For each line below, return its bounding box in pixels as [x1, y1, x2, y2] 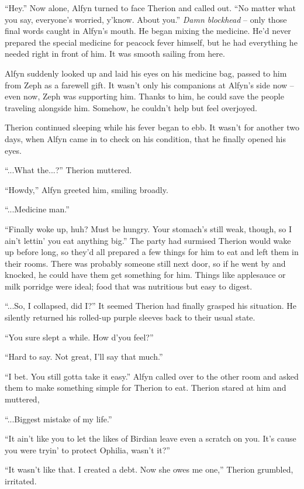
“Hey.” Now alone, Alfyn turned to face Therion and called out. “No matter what [5, 2, 296, 13]
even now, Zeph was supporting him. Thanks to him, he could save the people [5, 90, 284, 102]
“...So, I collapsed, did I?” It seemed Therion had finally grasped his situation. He [5, 299, 297, 312]
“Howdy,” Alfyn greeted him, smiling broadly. [5, 183, 168, 195]
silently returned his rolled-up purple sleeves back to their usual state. [5, 311, 255, 323]
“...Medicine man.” [5, 203, 70, 215]
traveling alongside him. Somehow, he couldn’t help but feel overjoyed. [5, 101, 257, 113]
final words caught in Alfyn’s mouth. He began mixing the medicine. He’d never [5, 25, 291, 37]
